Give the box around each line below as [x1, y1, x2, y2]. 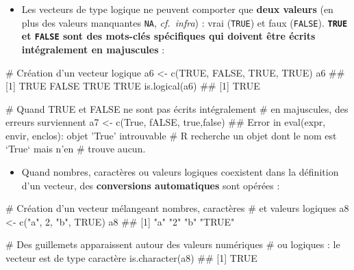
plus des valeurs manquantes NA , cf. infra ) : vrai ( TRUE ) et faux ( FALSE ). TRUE [21, 15, 348, 29]
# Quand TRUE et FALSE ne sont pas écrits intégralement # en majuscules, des [5, 101, 349, 116]
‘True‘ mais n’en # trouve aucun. [5, 141, 146, 156]
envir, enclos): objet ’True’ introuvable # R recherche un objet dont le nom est [5, 128, 337, 142]
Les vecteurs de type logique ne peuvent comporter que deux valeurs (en [21, 2, 333, 16]
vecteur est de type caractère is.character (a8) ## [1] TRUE [5, 251, 257, 265]
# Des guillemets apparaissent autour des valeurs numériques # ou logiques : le [5, 237, 340, 252]
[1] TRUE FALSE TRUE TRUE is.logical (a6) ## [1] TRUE [5, 79, 260, 93]
